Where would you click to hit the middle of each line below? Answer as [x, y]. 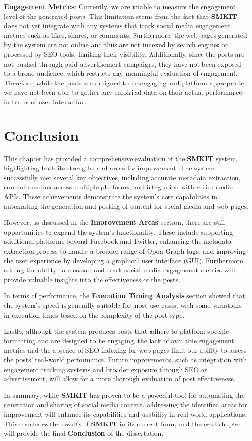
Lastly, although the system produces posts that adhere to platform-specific [117, 331]
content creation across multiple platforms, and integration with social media [118, 187]
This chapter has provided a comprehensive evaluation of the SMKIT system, [121, 158]
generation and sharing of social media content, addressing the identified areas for [126, 404]
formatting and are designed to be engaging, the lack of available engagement [119, 340]
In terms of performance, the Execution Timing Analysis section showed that [125, 296]
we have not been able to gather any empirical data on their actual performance [123, 92]
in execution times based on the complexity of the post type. [94, 314]
